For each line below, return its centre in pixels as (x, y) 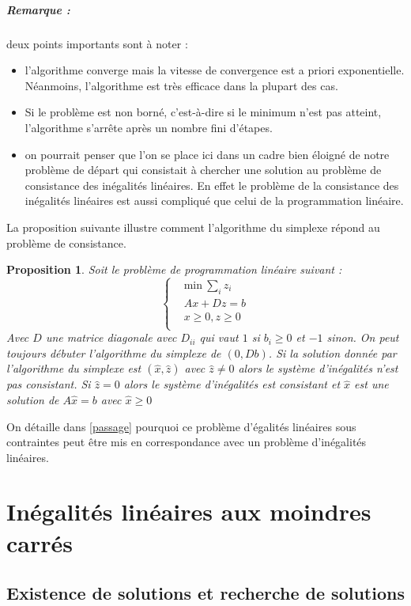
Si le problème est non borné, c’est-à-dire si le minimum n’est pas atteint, (203, 112)
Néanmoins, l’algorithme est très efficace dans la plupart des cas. (181, 85)
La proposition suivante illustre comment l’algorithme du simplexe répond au (193, 227)
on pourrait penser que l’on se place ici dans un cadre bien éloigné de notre (207, 154)
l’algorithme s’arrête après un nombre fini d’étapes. (149, 127)
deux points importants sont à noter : (97, 43)
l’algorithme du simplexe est (74, 368)
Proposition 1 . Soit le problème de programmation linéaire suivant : (174, 269)
